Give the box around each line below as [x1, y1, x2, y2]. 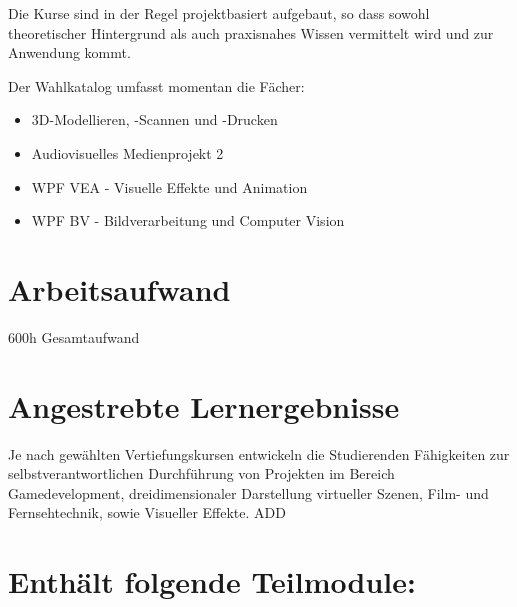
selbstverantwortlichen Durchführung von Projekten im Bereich [8, 463, 395, 484]
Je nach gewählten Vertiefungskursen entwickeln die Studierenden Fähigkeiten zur [8, 443, 510, 464]
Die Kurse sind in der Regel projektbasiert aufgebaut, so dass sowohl [8, 3, 430, 23]
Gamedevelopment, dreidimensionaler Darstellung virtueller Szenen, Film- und [8, 482, 489, 503]
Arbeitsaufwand [8, 268, 231, 309]
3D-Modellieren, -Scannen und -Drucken [31, 109, 278, 130]
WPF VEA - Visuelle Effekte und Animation [31, 176, 308, 197]
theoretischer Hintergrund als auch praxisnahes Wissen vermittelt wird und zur [8, 22, 494, 43]
